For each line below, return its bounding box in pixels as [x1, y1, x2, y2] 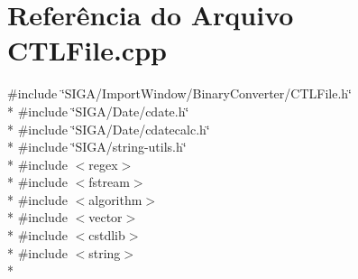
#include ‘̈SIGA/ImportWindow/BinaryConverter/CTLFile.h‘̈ [7, 84, 353, 103]
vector [88, 208, 123, 227]
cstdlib [88, 226, 125, 245]
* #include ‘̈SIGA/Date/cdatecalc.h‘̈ [7, 119, 210, 138]
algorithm [88, 190, 142, 209]
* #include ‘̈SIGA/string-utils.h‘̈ [7, 137, 187, 156]
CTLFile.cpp [7, 32, 167, 69]
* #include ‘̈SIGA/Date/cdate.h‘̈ [7, 101, 189, 120]
